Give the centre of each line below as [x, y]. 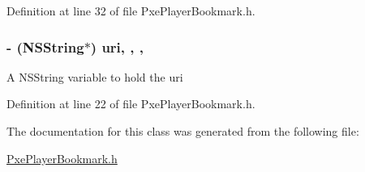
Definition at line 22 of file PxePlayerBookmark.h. [131, 104]
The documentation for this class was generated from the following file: [183, 131]
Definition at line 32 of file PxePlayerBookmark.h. [131, 10]
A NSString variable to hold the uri [95, 76]
